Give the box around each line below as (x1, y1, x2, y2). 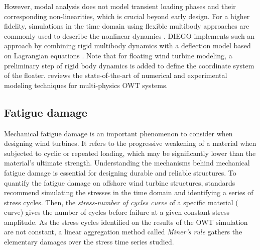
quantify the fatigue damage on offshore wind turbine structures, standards (4, 177, 235, 188)
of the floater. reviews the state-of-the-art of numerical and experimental (4, 70, 227, 80)
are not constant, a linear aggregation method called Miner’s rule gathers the (4, 226, 242, 237)
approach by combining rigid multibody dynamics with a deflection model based (4, 40, 251, 51)
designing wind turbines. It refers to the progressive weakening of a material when (4, 138, 256, 148)
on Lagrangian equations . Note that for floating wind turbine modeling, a (4, 50, 232, 60)
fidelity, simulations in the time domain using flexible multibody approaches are (4, 21, 249, 31)
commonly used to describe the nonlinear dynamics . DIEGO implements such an (4, 30, 255, 41)
